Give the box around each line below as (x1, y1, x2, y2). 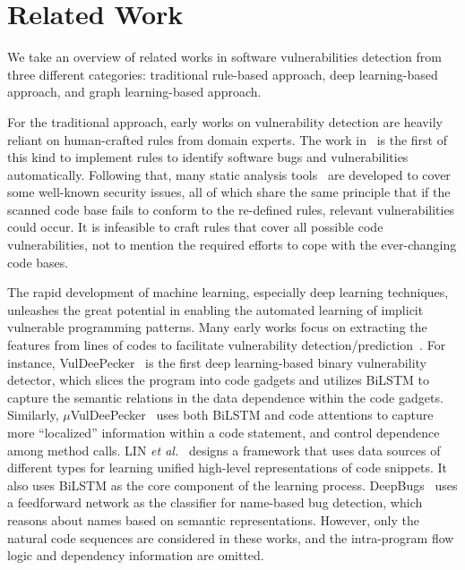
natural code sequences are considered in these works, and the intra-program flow (7, 528, 454, 547)
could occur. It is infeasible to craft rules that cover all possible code (7, 217, 383, 236)
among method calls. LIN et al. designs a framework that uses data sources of (7, 440, 441, 459)
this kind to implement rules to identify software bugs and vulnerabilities (7, 148, 409, 166)
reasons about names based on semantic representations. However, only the (7, 510, 419, 529)
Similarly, (7, 405, 59, 424)
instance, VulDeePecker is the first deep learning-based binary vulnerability (7, 353, 426, 371)
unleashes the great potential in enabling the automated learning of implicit (7, 300, 424, 319)
